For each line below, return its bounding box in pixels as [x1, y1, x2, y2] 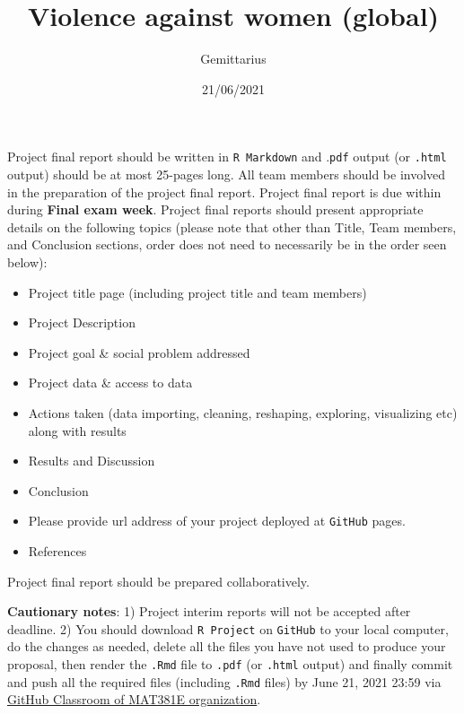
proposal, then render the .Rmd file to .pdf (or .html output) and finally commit [7, 654, 453, 673]
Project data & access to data [28, 373, 193, 392]
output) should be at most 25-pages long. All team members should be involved [7, 164, 446, 183]
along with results [28, 421, 127, 440]
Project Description [28, 313, 136, 332]
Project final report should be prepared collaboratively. [7, 571, 310, 590]
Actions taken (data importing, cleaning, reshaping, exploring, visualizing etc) [28, 403, 458, 422]
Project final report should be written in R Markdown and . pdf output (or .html [7, 147, 447, 166]
